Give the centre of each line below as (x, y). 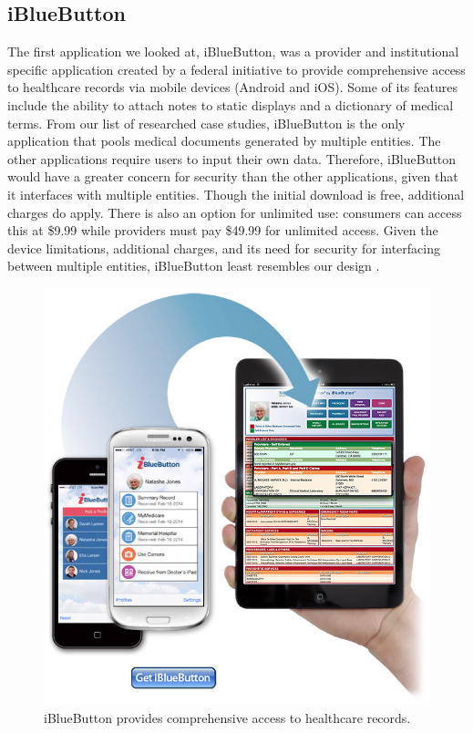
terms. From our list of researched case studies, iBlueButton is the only (206, 123)
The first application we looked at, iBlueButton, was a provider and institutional (233, 52)
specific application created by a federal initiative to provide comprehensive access (236, 69)
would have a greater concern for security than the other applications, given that (233, 176)
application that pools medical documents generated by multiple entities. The (224, 141)
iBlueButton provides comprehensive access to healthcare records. (227, 717)
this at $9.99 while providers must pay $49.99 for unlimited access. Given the (223, 230)
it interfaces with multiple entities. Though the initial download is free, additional (236, 194)
